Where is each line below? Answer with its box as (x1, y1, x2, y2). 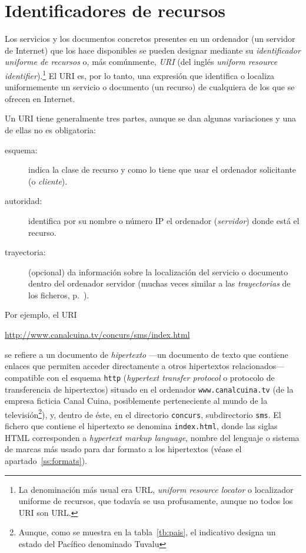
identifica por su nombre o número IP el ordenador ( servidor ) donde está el (28, 214, 300, 226)
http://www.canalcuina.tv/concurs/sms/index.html (5, 328, 190, 341)
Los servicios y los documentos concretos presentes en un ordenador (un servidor (5, 32, 295, 45)
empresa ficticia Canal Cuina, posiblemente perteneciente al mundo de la (5, 394, 268, 407)
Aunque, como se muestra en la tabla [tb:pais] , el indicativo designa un (18, 526, 276, 538)
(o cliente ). (28, 175, 68, 187)
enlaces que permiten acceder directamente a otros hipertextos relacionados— (5, 360, 285, 372)
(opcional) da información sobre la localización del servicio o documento (28, 265, 288, 278)
